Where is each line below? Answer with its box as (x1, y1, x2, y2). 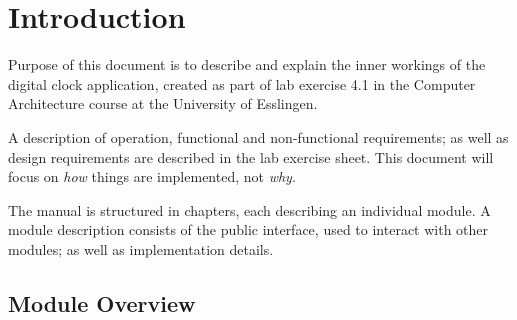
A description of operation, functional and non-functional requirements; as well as (8, 126, 509, 147)
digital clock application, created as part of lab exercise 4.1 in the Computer (8, 73, 476, 94)
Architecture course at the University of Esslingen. (8, 93, 318, 114)
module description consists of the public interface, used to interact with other (8, 219, 489, 240)
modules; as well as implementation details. (8, 238, 274, 259)
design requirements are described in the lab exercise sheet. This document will (8, 146, 494, 167)
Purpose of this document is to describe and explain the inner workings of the (8, 54, 486, 75)
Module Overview (8, 287, 196, 318)
